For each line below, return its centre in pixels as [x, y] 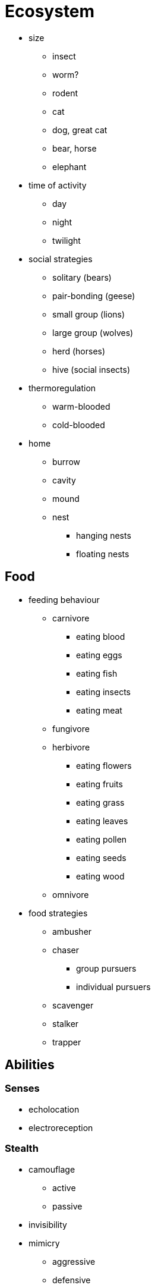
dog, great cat [80, 130]
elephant [69, 167]
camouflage [52, 1169]
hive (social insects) [91, 369]
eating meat [99, 710]
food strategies [58, 913]
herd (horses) [79, 351]
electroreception [61, 1127]
